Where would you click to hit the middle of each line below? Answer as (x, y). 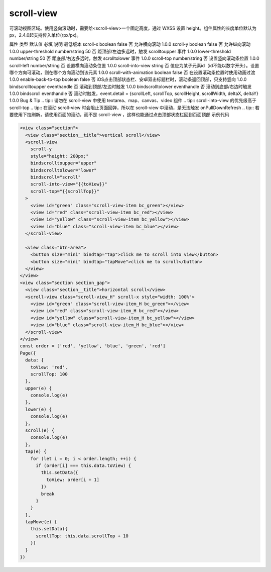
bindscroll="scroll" (56, 177)
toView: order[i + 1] (73, 480)
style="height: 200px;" (59, 156)
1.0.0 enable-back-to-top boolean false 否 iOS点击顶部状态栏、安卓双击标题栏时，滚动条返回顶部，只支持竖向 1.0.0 (128, 79)
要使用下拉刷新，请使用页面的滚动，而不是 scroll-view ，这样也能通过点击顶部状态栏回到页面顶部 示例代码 (119, 115)
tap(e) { (36, 452)
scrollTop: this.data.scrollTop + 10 (82, 536)
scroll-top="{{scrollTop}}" (65, 191)
